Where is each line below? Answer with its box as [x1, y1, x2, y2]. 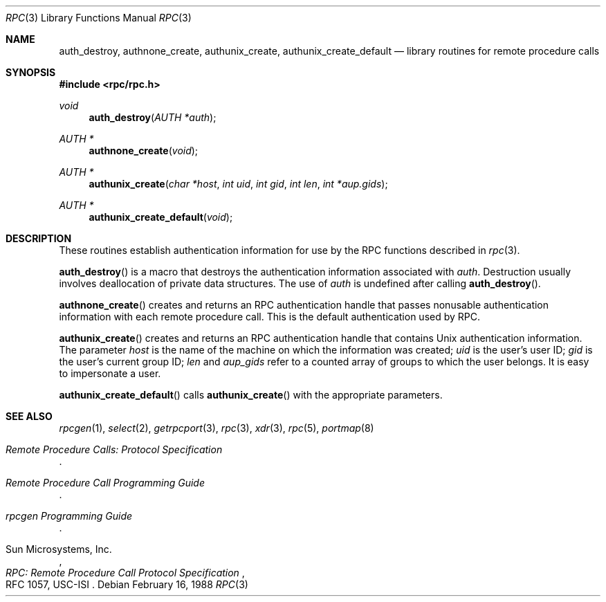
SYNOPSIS [6, 66, 56, 78]
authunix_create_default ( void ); [89, 211, 233, 223]
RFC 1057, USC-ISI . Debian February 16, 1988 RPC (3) [6, 578, 248, 590]
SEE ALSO [6, 410, 53, 422]
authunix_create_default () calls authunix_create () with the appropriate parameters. [59, 389, 443, 401]
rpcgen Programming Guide [6, 510, 133, 522]
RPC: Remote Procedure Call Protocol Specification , [6, 567, 245, 578]
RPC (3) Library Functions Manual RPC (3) [6, 12, 192, 24]
